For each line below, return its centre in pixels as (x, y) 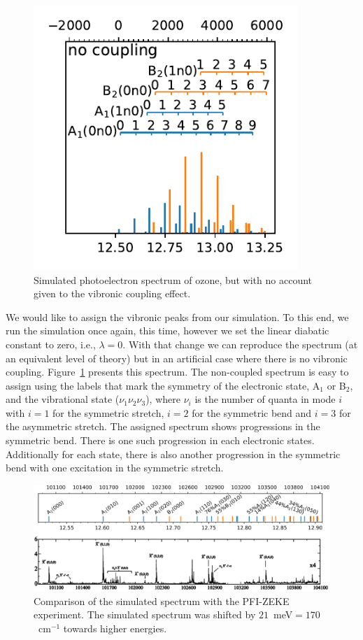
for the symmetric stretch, (108, 412)
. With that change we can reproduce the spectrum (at (240, 344)
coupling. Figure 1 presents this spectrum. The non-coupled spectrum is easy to (177, 372)
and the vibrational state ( (63, 399)
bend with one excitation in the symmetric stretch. (115, 468)
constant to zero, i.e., (51, 344)
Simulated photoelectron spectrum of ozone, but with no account (173, 279)
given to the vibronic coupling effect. (112, 293)
